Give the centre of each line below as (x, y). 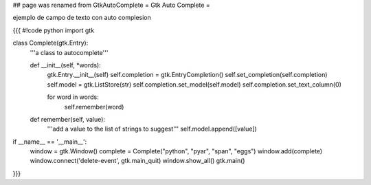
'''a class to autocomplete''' (69, 52)
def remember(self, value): (68, 119)
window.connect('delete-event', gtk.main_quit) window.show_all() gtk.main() (137, 161)
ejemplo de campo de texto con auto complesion (82, 18)
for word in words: (73, 97)
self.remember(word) (94, 107)
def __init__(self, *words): (65, 65)
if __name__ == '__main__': (50, 142)
